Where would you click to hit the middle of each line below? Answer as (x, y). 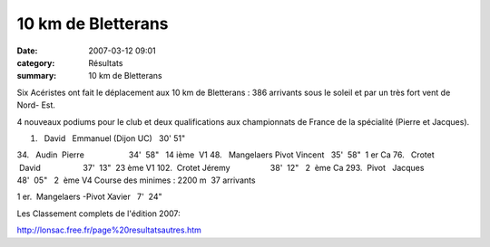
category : (36, 62)
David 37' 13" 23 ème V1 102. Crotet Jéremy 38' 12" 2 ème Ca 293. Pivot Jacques (221, 167)
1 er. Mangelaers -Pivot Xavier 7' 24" (89, 197)
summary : (37, 76)
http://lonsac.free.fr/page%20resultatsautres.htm (109, 230)
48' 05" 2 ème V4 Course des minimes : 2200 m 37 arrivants (136, 180)
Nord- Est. (36, 105)
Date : (27, 51)
